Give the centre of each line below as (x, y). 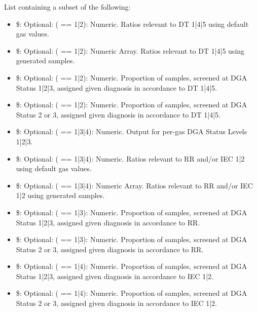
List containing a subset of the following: (67, 7)
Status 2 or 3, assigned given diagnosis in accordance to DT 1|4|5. (118, 114)
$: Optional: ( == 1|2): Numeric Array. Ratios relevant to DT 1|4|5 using (130, 50)
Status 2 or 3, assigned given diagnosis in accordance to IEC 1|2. (116, 303)
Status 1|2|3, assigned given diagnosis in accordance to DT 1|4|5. (116, 87)
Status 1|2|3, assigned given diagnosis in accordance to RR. (108, 222)
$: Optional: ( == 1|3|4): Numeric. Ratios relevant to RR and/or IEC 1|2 (130, 158)
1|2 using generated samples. (60, 195)
